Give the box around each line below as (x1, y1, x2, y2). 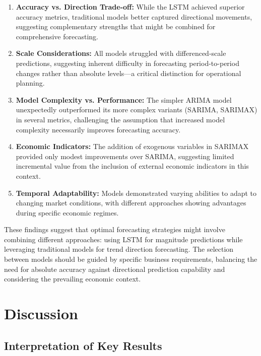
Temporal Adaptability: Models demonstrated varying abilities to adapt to (16, 187, 257, 198)
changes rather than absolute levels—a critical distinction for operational (16, 67, 241, 78)
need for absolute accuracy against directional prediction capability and (4, 263, 225, 274)
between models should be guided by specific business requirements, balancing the (4, 254, 257, 264)
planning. (16, 78, 45, 88)
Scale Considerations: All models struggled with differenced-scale (16, 48, 226, 58)
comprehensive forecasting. (16, 31, 98, 41)
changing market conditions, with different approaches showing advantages (16, 197, 246, 208)
